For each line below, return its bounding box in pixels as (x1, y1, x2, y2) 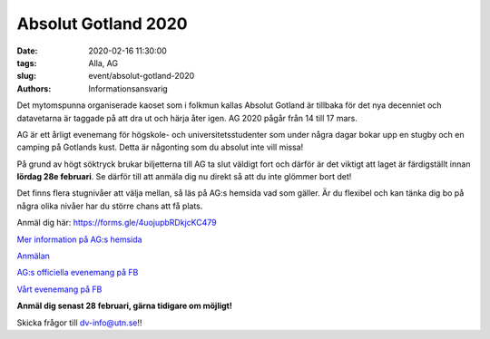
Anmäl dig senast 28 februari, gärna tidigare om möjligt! (16, 300, 233, 312)
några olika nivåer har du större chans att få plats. (16, 200, 203, 211)
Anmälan (16, 250, 50, 262)
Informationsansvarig (88, 82, 168, 94)
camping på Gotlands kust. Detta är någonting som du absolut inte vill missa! (16, 141, 304, 153)
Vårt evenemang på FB (16, 284, 103, 295)
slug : (16, 71, 36, 82)
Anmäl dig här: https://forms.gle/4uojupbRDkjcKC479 (16, 218, 217, 228)
